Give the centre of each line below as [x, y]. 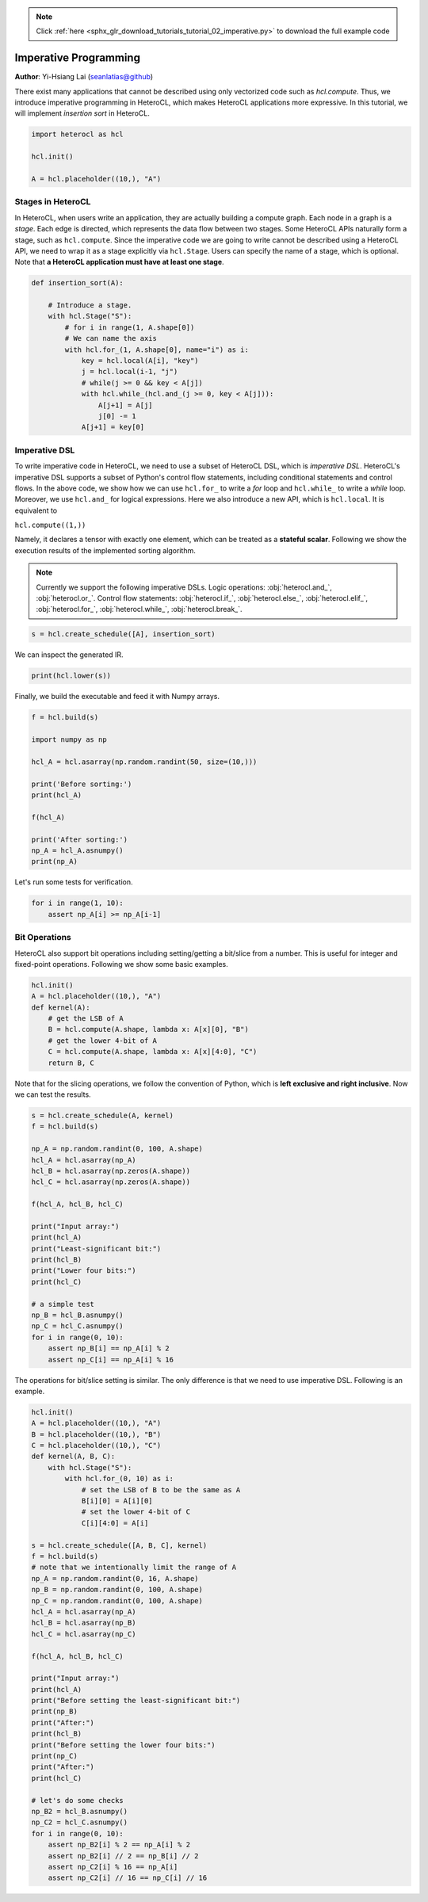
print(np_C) [55, 1756]
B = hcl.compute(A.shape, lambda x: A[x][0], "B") [148, 1029]
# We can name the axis [111, 338]
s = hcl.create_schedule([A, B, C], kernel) [119, 1545]
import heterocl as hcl [78, 134]
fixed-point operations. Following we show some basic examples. [122, 964]
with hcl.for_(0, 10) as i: [119, 1479]
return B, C [71, 1063]
